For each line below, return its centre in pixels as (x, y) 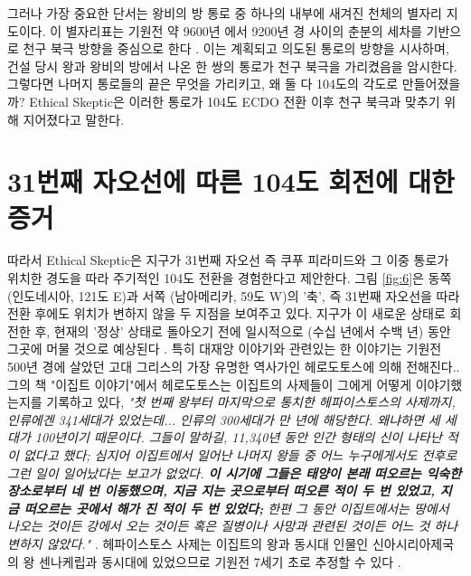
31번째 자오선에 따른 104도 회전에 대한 (231, 181)
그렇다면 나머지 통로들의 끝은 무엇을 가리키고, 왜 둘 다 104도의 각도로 (203, 84)
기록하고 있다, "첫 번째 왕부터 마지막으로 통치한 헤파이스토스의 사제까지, (251, 402)
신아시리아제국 (413, 543)
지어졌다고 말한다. (74, 119)
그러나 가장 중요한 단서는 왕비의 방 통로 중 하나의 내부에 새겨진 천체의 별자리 (225, 13)
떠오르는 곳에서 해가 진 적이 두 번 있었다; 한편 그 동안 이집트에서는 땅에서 (236, 508)
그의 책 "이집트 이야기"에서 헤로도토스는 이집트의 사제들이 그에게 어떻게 (210, 384)
